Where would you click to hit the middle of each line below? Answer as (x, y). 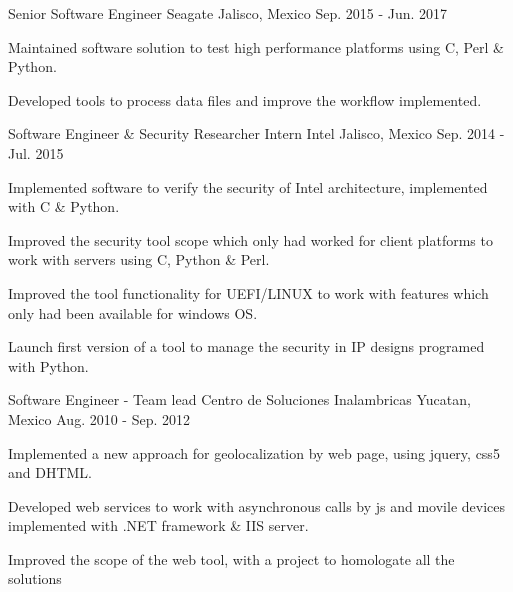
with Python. (48, 365)
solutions (35, 578)
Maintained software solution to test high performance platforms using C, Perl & (256, 46)
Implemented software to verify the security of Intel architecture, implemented (248, 186)
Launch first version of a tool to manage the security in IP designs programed (246, 346)
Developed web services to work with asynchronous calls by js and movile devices (257, 505)
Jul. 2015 (36, 152)
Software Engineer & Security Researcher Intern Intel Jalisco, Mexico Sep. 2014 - (256, 133)
